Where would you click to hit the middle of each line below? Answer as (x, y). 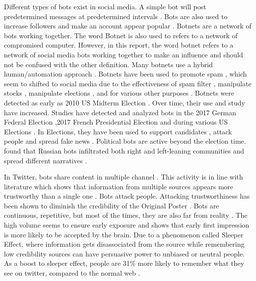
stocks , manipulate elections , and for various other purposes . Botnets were (119, 93)
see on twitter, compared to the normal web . (72, 273)
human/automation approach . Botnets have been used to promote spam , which (126, 74)
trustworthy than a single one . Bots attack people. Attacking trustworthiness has (127, 196)
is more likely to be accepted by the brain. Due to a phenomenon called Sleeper (124, 234)
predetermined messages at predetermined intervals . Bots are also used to (116, 16)
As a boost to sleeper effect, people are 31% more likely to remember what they (124, 263)
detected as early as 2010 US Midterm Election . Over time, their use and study (125, 102)
